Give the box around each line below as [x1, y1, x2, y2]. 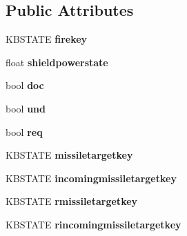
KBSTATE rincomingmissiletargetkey [6, 217, 181, 231]
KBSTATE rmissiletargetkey [6, 194, 138, 208]
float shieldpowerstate [6, 55, 108, 69]
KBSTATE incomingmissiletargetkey [6, 170, 177, 185]
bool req [6, 124, 43, 139]
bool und [6, 101, 46, 115]
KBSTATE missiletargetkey [6, 148, 133, 162]
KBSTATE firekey [6, 32, 88, 46]
